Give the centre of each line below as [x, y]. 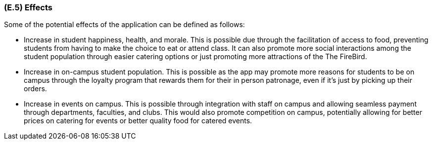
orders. [35, 89]
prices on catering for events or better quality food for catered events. [138, 121]
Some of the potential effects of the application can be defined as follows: [124, 25]
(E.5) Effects [28, 7]
